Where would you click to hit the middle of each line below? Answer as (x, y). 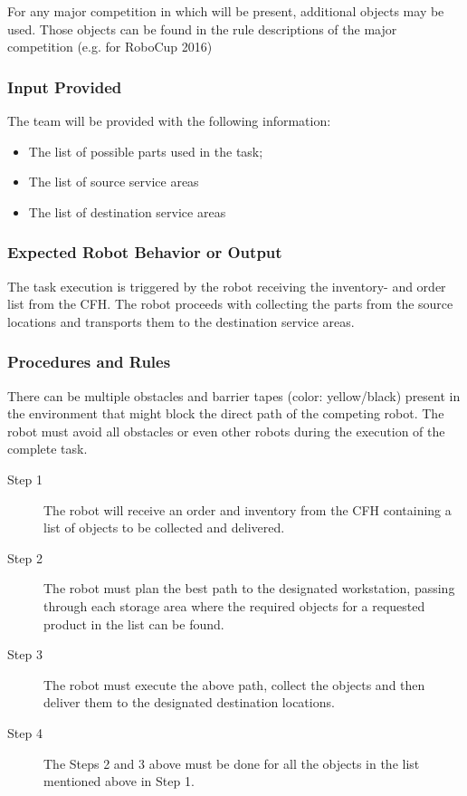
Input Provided (65, 86)
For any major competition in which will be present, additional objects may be (226, 11)
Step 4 (25, 732)
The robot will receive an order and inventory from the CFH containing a (248, 509)
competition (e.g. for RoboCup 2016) (110, 47)
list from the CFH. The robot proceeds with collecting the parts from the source (230, 304)
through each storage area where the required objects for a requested (234, 605)
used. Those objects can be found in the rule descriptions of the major (202, 29)
